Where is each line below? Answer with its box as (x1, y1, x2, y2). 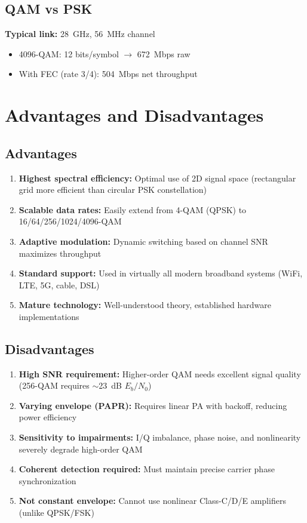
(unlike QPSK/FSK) (19, 506, 94, 519)
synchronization (19, 474, 76, 487)
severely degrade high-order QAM (19, 442, 143, 455)
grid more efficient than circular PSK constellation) (19, 183, 207, 196)
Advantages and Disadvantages (5, 103, 264, 127)
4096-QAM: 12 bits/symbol (19, 47, 119, 60)
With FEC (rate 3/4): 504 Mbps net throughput (19, 67, 198, 80)
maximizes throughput (19, 247, 102, 259)
